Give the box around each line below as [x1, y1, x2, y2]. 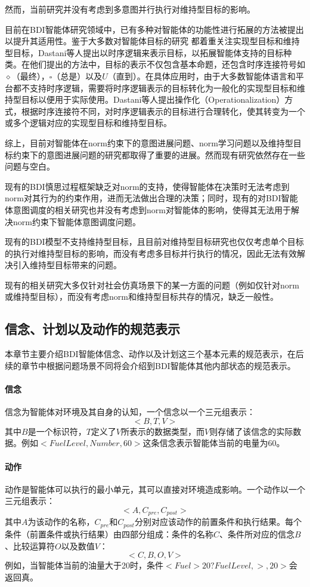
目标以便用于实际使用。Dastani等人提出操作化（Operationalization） [21, 93, 285, 106]
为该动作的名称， [27, 515, 95, 528]
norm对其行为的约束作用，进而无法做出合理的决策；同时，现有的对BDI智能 [5, 192, 298, 204]
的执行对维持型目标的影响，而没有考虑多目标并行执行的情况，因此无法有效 [5, 247, 297, 259]
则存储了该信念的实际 [209, 425, 293, 437]
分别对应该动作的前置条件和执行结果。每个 [134, 515, 302, 528]
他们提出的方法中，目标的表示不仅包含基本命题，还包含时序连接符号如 [29, 58, 305, 70]
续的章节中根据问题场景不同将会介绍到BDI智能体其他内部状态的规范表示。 [5, 359, 296, 371]
